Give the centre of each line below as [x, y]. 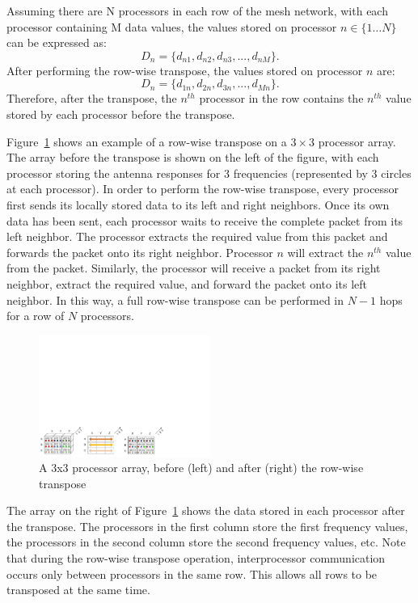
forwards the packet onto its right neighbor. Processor [140, 252]
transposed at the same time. [78, 590]
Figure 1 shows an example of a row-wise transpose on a [147, 141]
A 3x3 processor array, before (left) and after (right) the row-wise [201, 468]
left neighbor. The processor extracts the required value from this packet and [197, 236]
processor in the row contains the [281, 98]
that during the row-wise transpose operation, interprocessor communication [196, 558]
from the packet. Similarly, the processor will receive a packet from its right [194, 268]
